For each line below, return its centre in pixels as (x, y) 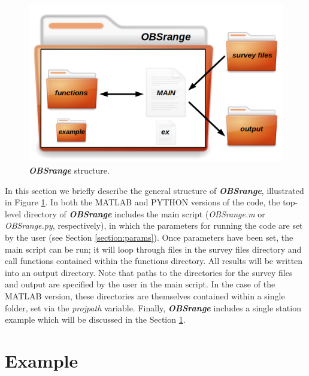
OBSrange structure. (69, 170)
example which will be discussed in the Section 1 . (95, 319)
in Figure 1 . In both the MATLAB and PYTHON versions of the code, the (143, 202)
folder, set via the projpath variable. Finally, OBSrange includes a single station (153, 307)
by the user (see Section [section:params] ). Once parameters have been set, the (149, 237)
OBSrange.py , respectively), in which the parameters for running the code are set (154, 225)
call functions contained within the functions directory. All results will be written (154, 261)
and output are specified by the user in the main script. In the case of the (140, 284)
